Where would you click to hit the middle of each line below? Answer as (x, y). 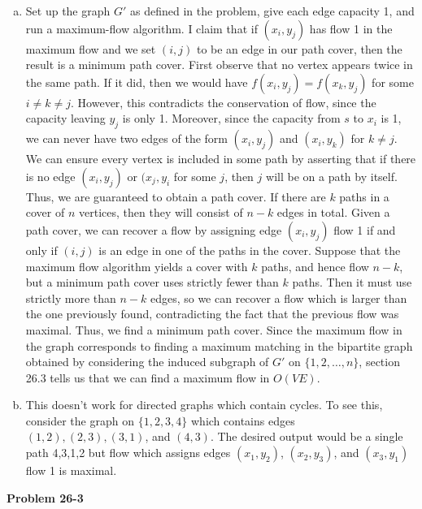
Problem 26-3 (45, 497)
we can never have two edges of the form (127, 138)
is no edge (50, 176)
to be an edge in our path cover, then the (299, 48)
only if (41, 250)
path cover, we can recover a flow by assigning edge (154, 229)
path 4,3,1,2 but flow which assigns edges (128, 453)
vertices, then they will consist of (161, 212)
